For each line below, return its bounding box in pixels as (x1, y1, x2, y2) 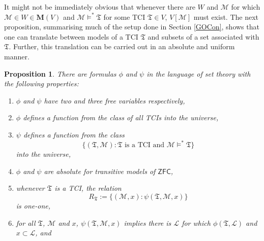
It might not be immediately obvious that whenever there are (4, 2, 195, 12)
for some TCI (103, 11, 145, 22)
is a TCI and (124, 142, 165, 149)
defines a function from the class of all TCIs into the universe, (23, 112, 219, 123)
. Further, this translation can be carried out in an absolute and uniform (9, 41, 235, 52)
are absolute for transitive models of (44, 165, 156, 176)
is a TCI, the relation (54, 183, 122, 193)
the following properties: (4, 78, 79, 89)
